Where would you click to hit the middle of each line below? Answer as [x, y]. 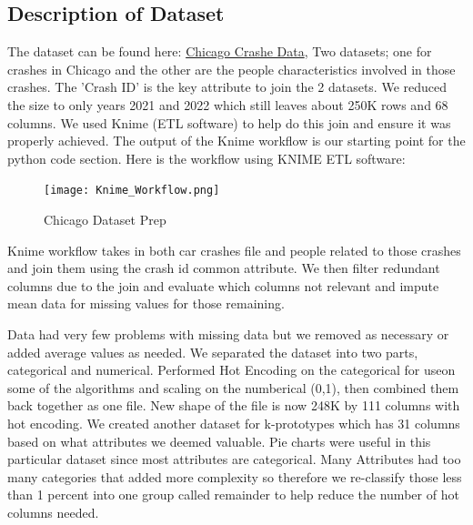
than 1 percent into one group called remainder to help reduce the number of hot [233, 495]
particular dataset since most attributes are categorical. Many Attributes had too [234, 459]
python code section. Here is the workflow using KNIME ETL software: [206, 158]
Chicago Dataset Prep [105, 220]
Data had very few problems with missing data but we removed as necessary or [228, 333]
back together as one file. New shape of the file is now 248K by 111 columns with [234, 405]
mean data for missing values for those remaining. [146, 303]
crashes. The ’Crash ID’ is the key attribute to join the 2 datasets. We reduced [227, 87]
